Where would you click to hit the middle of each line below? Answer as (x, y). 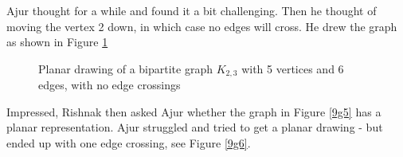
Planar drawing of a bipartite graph (125, 68)
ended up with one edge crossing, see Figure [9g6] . (129, 143)
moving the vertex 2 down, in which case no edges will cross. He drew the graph (202, 26)
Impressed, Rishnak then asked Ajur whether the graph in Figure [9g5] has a (194, 111)
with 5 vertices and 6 (293, 68)
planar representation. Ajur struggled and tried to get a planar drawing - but (195, 127)
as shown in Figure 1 (57, 42)
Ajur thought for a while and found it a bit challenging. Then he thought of (192, 10)
